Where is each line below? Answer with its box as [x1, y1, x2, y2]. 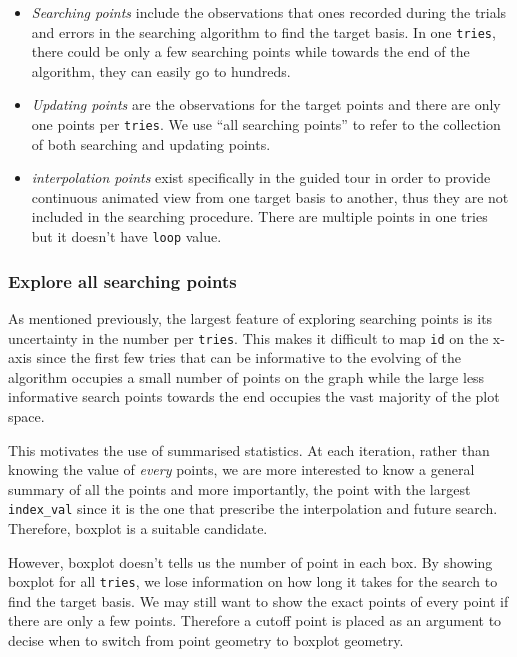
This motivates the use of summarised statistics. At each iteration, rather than [8, 439, 490, 460]
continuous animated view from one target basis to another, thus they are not [31, 186, 509, 207]
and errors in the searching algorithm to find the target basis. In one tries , [31, 21, 496, 42]
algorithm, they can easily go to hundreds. [31, 60, 291, 81]
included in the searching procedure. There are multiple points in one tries [31, 206, 488, 227]
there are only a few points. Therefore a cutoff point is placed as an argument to [8, 610, 502, 631]
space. [8, 405, 45, 426]
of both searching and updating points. [31, 133, 271, 154]
